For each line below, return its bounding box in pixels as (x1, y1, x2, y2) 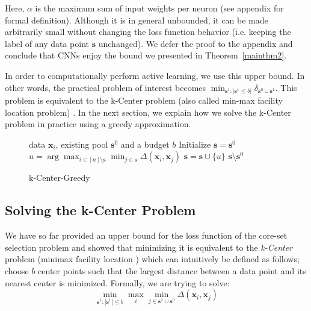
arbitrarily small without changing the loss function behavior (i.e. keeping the (5, 25, 291, 38)
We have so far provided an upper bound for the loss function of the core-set (5, 229, 288, 242)
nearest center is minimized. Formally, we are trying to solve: (5, 276, 230, 289)
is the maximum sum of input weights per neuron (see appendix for (35, 2, 284, 14)
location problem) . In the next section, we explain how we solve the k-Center (5, 105, 291, 118)
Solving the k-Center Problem (5, 201, 196, 219)
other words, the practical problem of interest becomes (5, 81, 206, 93)
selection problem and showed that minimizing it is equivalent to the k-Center (5, 240, 293, 253)
